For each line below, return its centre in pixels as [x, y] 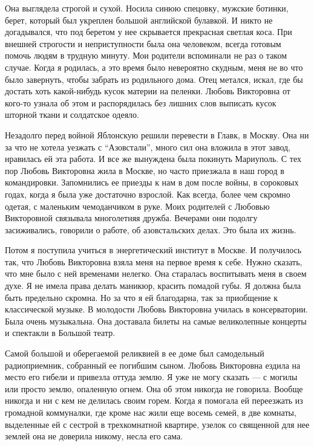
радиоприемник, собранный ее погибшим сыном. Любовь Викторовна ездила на [153, 365]
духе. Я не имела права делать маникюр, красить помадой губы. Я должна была [153, 286]
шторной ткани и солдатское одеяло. [72, 115]
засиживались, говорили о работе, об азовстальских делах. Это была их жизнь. [151, 229]
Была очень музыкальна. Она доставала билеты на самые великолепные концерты [156, 321]
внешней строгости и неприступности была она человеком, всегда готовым [143, 43]
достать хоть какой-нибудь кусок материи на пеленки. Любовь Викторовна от [148, 91]
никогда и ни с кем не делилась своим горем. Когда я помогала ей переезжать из [154, 400]
